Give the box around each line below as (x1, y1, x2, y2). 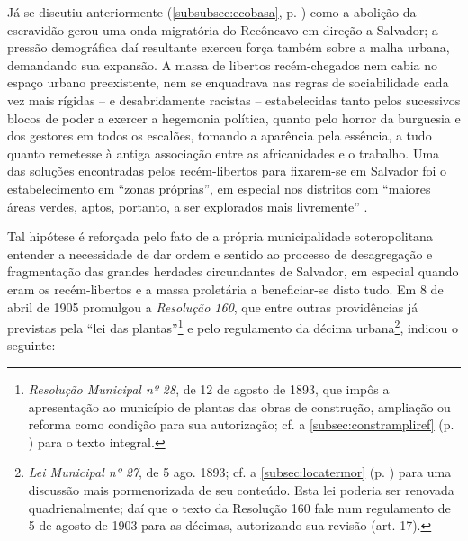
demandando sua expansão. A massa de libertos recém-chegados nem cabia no (7, 55, 438, 74)
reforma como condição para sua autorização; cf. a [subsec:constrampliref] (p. (28, 415, 454, 434)
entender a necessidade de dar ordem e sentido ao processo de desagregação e (7, 244, 433, 263)
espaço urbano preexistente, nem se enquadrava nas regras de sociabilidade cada (7, 73, 449, 92)
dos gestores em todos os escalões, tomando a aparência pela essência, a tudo (7, 126, 432, 145)
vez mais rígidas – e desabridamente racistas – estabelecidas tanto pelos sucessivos (7, 90, 461, 109)
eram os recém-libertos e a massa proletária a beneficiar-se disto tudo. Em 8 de (7, 279, 444, 298)
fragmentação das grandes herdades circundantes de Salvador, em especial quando (7, 262, 459, 281)
